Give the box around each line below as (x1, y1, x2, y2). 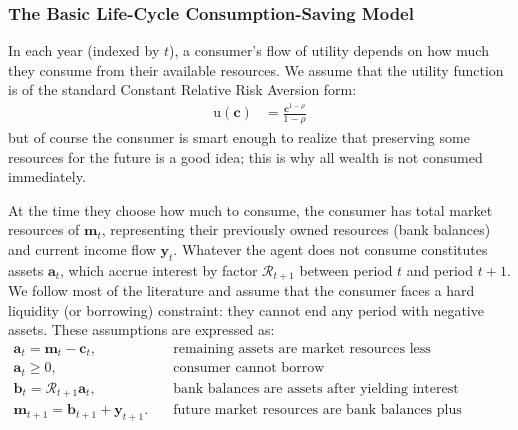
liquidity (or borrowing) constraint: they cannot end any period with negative (8, 299, 484, 320)
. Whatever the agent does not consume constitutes (173, 238, 488, 259)
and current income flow (8, 238, 156, 259)
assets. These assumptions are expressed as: (8, 319, 275, 340)
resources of (8, 219, 80, 240)
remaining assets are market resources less (173, 341, 431, 356)
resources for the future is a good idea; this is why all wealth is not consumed (8, 146, 483, 167)
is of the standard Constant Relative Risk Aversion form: (8, 79, 357, 100)
